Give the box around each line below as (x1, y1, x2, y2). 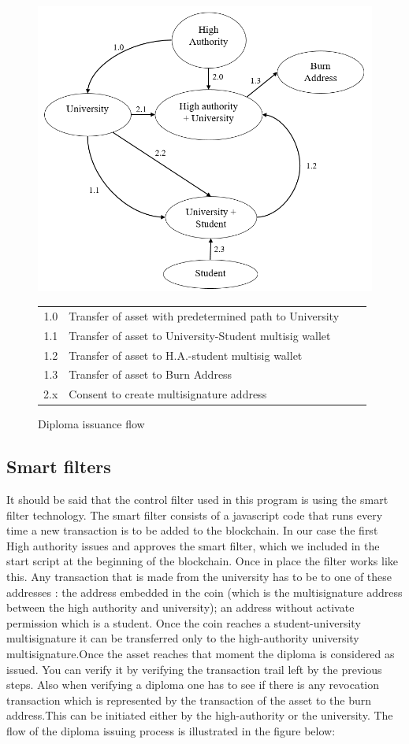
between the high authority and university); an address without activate (6, 599, 355, 616)
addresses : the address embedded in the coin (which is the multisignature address (6, 583, 403, 600)
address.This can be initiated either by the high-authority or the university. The (6, 707, 393, 724)
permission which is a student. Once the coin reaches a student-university (6, 614, 361, 631)
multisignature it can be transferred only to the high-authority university (6, 630, 359, 646)
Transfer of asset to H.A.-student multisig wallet (69, 346, 303, 363)
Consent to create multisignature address (69, 386, 267, 402)
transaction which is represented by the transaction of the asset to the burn (6, 691, 372, 708)
